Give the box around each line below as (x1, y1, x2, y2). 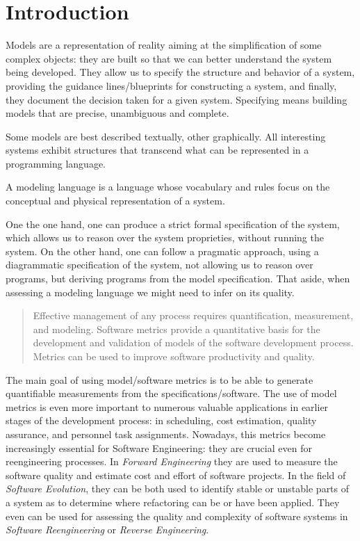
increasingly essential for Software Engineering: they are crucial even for (6, 440, 312, 455)
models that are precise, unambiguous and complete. (6, 106, 229, 120)
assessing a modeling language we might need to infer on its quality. (6, 284, 295, 299)
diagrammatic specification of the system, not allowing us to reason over (6, 257, 313, 272)
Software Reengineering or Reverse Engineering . (6, 522, 209, 537)
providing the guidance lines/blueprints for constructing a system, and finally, (6, 78, 337, 92)
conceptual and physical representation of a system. (6, 193, 225, 208)
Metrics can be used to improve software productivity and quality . (33, 349, 315, 363)
